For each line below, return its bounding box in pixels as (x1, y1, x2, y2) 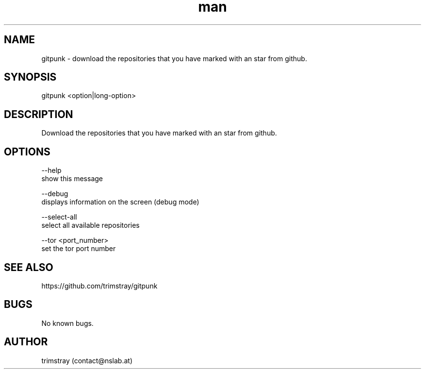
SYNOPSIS (4, 71, 57, 84)
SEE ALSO (4, 261, 53, 273)
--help (41, 166, 62, 175)
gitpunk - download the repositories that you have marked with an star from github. (41, 54, 307, 63)
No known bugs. (41, 319, 94, 327)
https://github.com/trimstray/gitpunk (41, 281, 158, 290)
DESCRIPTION (4, 108, 73, 120)
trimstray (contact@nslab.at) (41, 356, 133, 365)
